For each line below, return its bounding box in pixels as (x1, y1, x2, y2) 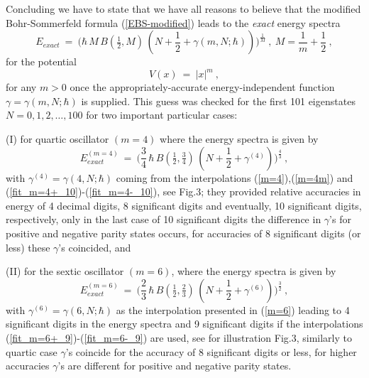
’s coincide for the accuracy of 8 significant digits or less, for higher (65, 344, 357, 359)
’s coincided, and (58, 239, 131, 254)
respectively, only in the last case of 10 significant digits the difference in (6, 212, 321, 227)
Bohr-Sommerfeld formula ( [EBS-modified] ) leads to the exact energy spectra (6, 15, 341, 30)
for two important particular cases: (86, 107, 238, 122)
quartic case (6, 344, 57, 359)
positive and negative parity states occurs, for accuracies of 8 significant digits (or (6, 226, 361, 241)
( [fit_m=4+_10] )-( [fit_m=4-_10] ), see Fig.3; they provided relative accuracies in (6, 184, 361, 199)
